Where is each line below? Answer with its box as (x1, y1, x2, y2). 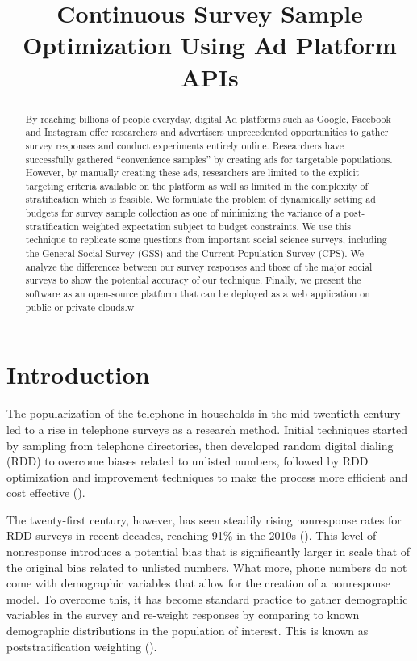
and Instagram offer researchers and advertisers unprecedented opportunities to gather (25, 125, 389, 139)
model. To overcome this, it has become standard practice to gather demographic (6, 590, 408, 607)
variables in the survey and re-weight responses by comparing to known (6, 606, 360, 623)
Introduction (6, 358, 150, 391)
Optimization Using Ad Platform (23, 28, 397, 61)
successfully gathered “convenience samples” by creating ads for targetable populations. (25, 152, 393, 166)
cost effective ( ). (6, 484, 85, 501)
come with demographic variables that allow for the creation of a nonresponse (6, 575, 391, 592)
